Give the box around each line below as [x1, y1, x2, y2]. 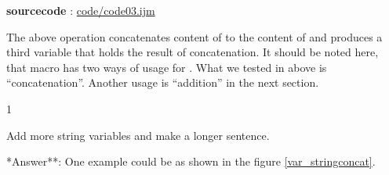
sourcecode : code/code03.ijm [6, 2, 155, 18]
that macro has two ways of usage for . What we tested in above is [6, 59, 327, 75]
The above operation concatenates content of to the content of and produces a [6, 28, 383, 45]
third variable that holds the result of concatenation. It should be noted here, [6, 44, 379, 60]
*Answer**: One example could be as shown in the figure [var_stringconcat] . [6, 153, 376, 170]
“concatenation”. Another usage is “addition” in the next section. [6, 74, 319, 91]
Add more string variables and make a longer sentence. [6, 127, 270, 143]
